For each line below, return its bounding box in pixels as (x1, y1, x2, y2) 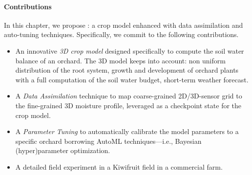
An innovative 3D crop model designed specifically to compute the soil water (15, 45, 244, 56)
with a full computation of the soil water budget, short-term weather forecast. (15, 74, 249, 84)
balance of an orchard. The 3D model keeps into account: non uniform (15, 55, 226, 65)
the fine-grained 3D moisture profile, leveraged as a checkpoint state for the (15, 100, 242, 110)
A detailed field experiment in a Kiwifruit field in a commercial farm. (15, 161, 223, 172)
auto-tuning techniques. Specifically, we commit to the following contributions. (4, 29, 239, 39)
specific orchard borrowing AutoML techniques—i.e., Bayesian (15, 136, 202, 146)
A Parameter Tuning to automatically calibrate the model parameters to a (15, 126, 239, 136)
